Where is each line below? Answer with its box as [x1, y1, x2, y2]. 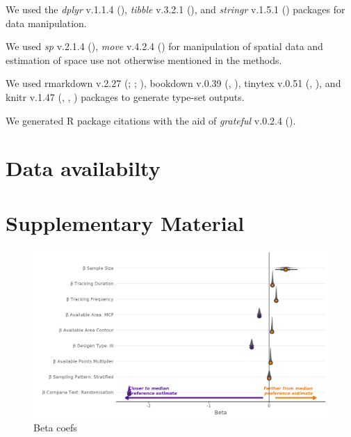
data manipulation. [6, 15, 87, 30]
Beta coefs [33, 420, 77, 435]
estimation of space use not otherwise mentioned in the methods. [6, 52, 282, 67]
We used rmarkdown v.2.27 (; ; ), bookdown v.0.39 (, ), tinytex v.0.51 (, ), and [6, 76, 341, 90]
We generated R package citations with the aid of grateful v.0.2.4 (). [6, 113, 296, 127]
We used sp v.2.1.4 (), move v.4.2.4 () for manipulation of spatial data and [6, 39, 323, 54]
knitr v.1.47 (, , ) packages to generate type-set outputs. [6, 89, 245, 104]
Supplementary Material [6, 208, 245, 237]
